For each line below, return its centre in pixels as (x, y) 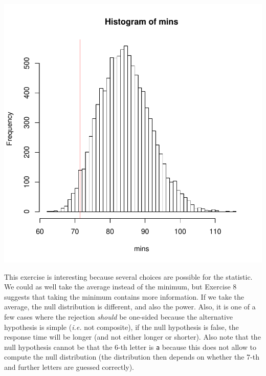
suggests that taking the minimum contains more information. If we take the (124, 296)
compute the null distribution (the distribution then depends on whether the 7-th (132, 357)
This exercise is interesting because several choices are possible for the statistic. (128, 276)
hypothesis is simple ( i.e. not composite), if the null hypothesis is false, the (121, 327)
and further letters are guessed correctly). (69, 367)
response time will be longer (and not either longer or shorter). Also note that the (132, 337)
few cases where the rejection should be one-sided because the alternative (118, 316)
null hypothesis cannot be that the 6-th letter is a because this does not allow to (130, 347)
